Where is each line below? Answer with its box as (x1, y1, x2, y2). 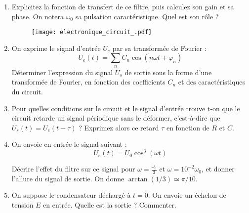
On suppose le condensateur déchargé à (11, 190, 131, 200)
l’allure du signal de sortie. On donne (11, 173, 124, 183)
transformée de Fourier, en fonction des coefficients (11, 77, 166, 87)
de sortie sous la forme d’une (124, 67, 212, 77)
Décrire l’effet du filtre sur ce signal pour (11, 164, 135, 174)
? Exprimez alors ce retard (79, 122, 159, 132)
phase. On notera (11, 11, 64, 21)
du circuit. (11, 86, 43, 97)
